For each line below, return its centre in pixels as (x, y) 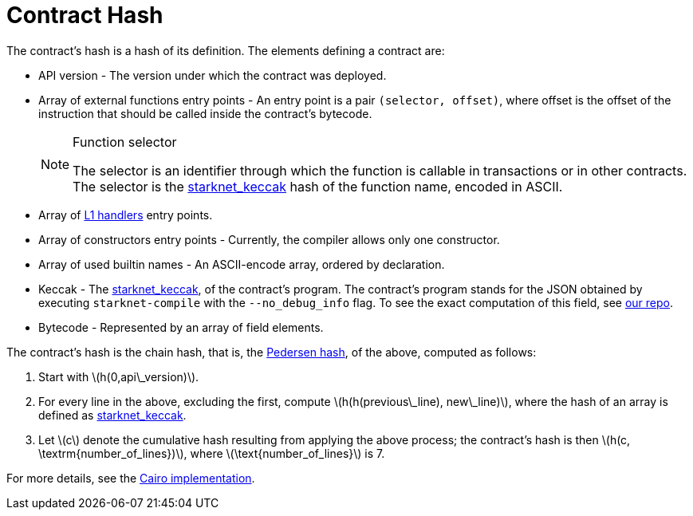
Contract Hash (85, 15)
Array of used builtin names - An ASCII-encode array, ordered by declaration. (242, 264)
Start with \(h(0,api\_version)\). (119, 376)
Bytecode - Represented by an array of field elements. (181, 327)
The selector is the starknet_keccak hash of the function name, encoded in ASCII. (318, 186)
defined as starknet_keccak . (112, 415)
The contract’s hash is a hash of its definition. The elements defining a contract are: (226, 50)
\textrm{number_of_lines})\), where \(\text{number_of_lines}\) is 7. (212, 453)
